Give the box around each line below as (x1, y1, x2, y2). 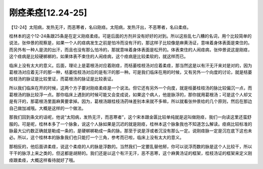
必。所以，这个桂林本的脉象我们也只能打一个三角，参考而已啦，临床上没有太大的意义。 (9, 135, 184, 140)
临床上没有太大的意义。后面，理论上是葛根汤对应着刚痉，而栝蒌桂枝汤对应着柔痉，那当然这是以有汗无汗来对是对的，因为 (9, 62, 252, 68)
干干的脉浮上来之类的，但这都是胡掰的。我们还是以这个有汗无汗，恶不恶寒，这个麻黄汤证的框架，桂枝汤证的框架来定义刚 (9, 151, 252, 156)
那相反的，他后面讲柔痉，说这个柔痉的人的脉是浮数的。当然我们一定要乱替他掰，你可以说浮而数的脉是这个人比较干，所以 (9, 143, 252, 149)
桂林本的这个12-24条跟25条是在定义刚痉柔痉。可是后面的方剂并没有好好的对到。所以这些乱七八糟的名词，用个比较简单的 (9, 33, 252, 39)
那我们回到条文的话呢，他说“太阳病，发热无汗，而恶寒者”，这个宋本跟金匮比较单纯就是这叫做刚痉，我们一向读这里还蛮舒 (9, 114, 252, 120)
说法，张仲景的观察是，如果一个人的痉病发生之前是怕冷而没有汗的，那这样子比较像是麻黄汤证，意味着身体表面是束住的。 (9, 40, 252, 46)
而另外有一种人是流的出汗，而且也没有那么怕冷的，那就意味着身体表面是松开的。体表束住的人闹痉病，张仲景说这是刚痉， (9, 47, 252, 52)
